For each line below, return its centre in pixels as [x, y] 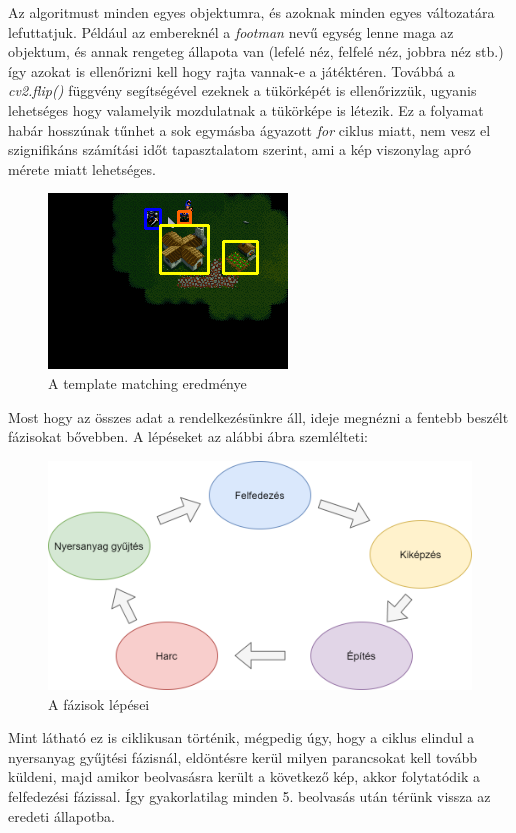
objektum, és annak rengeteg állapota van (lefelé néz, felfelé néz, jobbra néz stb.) [256, 51]
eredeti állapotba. [62, 815]
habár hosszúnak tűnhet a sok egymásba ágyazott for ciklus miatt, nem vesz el [249, 129]
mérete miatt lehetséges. [82, 168]
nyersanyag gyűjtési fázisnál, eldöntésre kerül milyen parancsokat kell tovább [243, 756]
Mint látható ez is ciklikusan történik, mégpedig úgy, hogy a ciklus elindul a [241, 737]
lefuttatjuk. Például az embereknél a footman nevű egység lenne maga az [231, 31]
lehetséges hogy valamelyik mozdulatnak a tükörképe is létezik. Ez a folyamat [246, 109]
